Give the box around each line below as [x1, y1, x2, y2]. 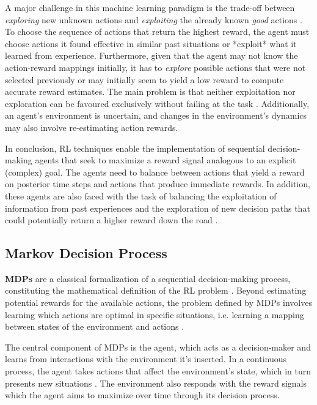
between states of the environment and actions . [5, 320, 184, 333]
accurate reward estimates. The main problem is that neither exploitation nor [5, 85, 296, 98]
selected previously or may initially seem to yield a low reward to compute [5, 73, 284, 86]
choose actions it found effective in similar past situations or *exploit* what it [5, 37, 297, 50]
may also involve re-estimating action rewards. [5, 121, 178, 133]
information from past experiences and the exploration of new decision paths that [5, 201, 310, 214]
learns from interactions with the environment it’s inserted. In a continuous [5, 352, 287, 365]
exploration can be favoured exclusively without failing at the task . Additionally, [5, 97, 310, 110]
